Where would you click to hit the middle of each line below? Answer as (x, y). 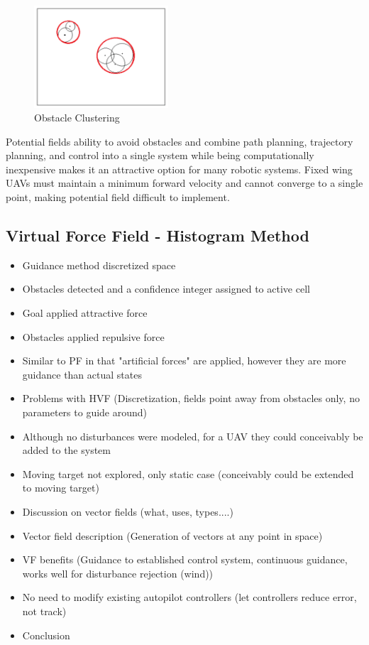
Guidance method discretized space (99, 265)
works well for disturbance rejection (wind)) (118, 573)
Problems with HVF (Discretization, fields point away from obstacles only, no (191, 398)
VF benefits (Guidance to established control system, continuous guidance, (185, 559)
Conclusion (46, 635)
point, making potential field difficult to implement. (118, 197)
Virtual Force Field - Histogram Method (158, 235)
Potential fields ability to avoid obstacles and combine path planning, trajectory (180, 141)
